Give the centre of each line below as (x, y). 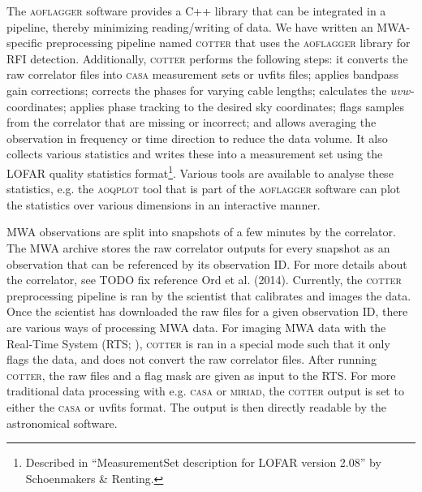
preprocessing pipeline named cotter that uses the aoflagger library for (228, 43)
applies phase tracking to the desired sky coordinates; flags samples (237, 106)
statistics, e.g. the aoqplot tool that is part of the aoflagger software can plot (204, 189)
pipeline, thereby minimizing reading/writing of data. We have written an (190, 26)
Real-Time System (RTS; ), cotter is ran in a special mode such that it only (198, 343)
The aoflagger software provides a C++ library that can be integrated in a (196, 11)
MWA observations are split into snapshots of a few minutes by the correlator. (201, 232)
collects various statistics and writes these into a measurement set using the (195, 154)
